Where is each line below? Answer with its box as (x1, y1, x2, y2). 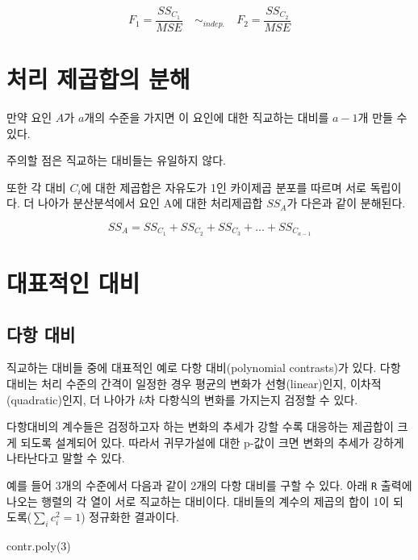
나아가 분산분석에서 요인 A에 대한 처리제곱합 (37, 194, 263, 211)
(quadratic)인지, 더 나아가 (6, 391, 136, 407)
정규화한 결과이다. (89, 508, 179, 525)
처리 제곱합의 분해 (6, 62, 190, 95)
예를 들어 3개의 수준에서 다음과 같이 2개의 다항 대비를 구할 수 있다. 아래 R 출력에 (6, 476, 412, 493)
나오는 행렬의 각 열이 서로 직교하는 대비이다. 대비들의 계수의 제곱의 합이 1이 (6, 492, 390, 509)
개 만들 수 (357, 109, 408, 126)
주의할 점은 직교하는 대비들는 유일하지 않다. (6, 152, 226, 169)
